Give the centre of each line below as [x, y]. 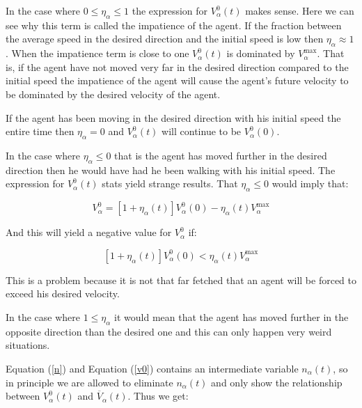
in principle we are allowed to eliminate [89, 382]
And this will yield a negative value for [89, 232]
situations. [28, 345]
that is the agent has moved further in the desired [221, 155]
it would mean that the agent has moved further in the [231, 316]
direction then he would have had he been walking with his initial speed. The [171, 170]
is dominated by [261, 53]
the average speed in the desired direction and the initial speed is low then [165, 39]
